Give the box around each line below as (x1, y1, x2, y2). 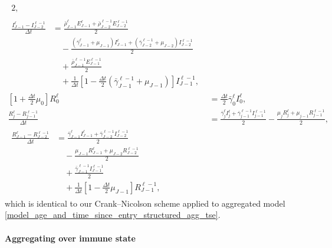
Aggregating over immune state (5, 231, 136, 244)
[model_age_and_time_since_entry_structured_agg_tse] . (5, 208, 221, 221)
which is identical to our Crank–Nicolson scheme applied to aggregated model (5, 197, 285, 209)
